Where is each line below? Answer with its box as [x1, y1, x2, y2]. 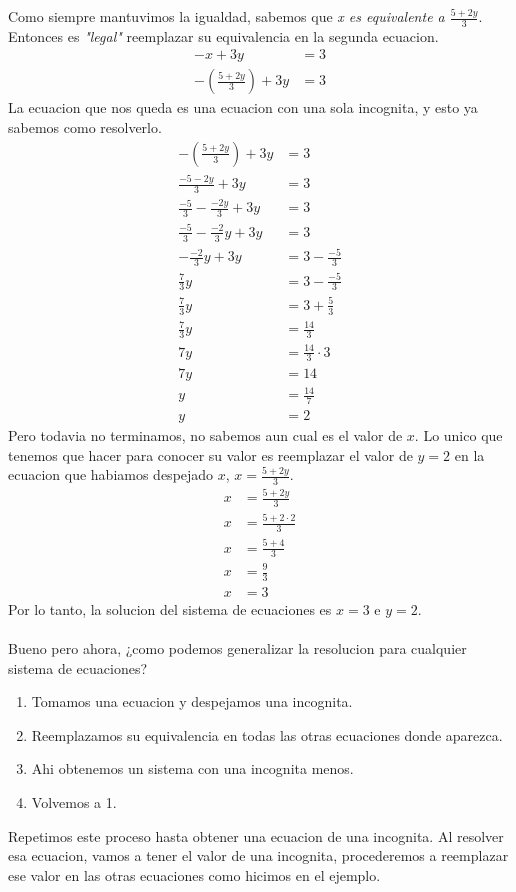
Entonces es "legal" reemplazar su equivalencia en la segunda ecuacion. [8, 25, 439, 46]
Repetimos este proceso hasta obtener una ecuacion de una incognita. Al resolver [8, 825, 504, 846]
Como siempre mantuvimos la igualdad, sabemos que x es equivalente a [8, 6, 445, 26]
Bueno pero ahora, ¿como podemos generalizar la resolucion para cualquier [8, 638, 467, 659]
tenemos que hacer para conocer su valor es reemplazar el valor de [8, 444, 413, 465]
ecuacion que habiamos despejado [8, 464, 214, 485]
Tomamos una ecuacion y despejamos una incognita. [31, 691, 353, 712]
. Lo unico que [414, 424, 503, 445]
